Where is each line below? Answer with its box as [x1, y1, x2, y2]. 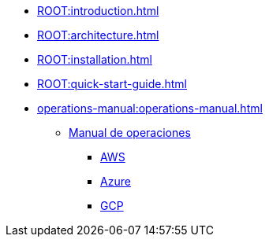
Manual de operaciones [69, 126, 191, 139]
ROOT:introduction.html [37, 4, 159, 17]
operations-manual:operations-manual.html [37, 101, 263, 115]
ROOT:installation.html [37, 53, 152, 66]
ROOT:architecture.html [37, 28, 159, 42]
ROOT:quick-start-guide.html [37, 77, 187, 90]
